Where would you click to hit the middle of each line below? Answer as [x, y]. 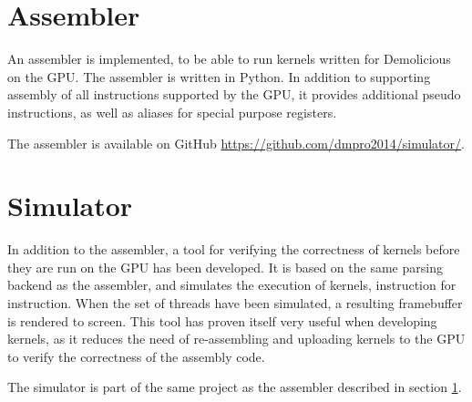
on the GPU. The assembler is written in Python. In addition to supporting [219, 76]
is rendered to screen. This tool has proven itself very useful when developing [222, 320]
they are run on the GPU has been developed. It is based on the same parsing [225, 267]
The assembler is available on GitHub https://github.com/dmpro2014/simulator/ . [236, 143]
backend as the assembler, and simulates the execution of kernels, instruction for [232, 285]
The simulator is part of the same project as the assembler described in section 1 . [235, 387]
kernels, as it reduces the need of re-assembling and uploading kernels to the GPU [236, 339]
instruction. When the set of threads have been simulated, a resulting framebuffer [235, 303]
